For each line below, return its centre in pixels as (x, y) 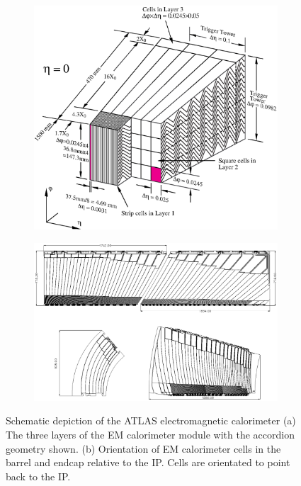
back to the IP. (38, 476)
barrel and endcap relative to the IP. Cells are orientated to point (148, 462)
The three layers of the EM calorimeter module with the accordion (150, 434)
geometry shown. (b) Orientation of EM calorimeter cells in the (143, 448)
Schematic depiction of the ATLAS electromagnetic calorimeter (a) (151, 420)
